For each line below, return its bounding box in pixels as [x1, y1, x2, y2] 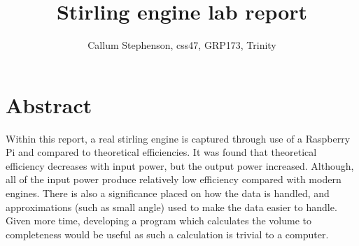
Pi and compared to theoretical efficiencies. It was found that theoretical [6, 145, 317, 159]
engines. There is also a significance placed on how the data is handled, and [6, 186, 330, 201]
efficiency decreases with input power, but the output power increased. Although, [6, 158, 354, 173]
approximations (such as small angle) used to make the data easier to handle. [6, 199, 337, 214]
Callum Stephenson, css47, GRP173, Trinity [87, 38, 276, 52]
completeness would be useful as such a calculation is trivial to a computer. [6, 226, 329, 241]
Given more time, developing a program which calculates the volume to [6, 213, 311, 228]
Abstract [6, 90, 92, 119]
